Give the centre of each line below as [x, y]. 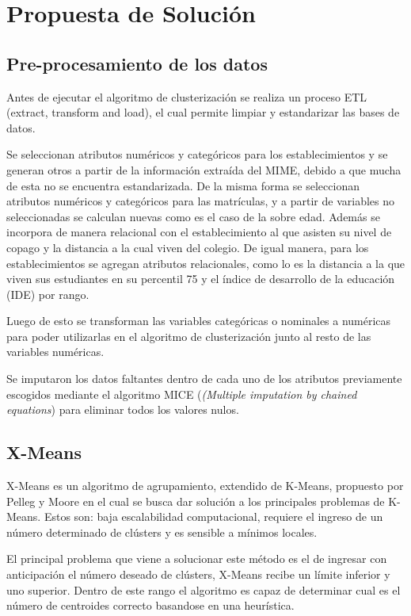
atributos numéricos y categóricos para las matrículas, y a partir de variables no [200, 201]
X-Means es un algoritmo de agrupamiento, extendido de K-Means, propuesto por [205, 486]
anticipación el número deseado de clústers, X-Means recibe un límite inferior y [198, 574]
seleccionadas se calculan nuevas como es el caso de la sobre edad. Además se [193, 216]
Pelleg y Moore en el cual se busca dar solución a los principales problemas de [196, 501]
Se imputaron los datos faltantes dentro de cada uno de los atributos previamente [204, 379]
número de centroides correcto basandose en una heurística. [150, 605]
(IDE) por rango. [48, 294]
